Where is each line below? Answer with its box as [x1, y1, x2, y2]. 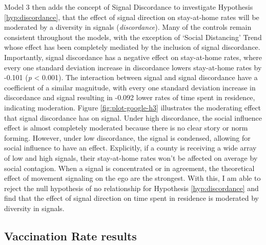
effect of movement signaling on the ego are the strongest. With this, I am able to [4, 173, 261, 183]
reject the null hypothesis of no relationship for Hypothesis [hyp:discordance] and [4, 182, 259, 193]
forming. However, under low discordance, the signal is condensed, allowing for [4, 132, 251, 143]
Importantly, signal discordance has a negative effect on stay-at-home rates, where [4, 51, 262, 62]
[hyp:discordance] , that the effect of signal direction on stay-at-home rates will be [4, 11, 259, 22]
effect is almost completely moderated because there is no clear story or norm [4, 122, 248, 133]
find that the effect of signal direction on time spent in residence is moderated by [4, 193, 259, 203]
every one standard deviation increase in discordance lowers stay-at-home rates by [4, 62, 262, 72]
